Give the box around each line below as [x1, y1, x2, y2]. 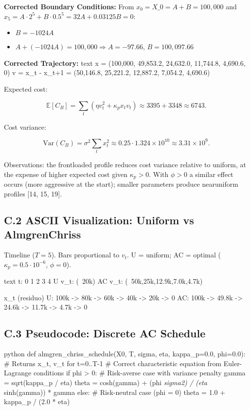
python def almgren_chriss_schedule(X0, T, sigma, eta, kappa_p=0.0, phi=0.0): [4, 349, 246, 359]
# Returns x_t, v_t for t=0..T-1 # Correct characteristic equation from [4, 358, 222, 368]
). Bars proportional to [51, 250, 120, 260]
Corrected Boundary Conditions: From [4, 1, 134, 11]
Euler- [223, 358, 242, 368]
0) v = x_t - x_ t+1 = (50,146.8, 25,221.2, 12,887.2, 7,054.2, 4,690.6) [4, 67, 210, 78]
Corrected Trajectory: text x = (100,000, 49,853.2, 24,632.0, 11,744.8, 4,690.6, [4, 58, 246, 68]
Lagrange [4, 368, 32, 378]
